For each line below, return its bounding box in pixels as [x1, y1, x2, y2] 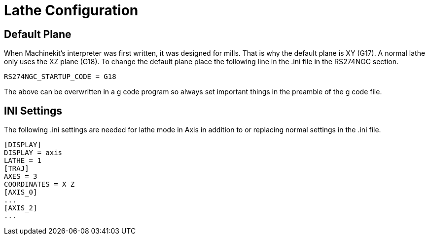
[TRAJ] [4, 164, 29, 173]
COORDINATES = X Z [4, 180, 75, 189]
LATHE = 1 [4, 157, 41, 165]
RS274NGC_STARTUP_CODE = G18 [4, 73, 116, 81]
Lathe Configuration [4, 2, 139, 19]
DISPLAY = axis [4, 149, 63, 157]
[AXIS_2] [4, 204, 37, 212]
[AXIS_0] [4, 188, 37, 197]
